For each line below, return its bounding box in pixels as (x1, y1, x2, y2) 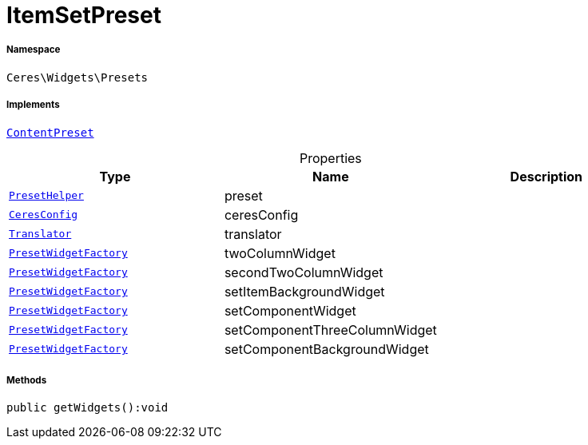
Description (510, 168, 583, 185)
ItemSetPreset (6, 2, 161, 29)
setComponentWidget (224, 302, 356, 319)
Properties (299, 149, 362, 166)
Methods (6, 374, 47, 386)
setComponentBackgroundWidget (224, 340, 429, 357)
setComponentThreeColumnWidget (224, 321, 437, 338)
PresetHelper (9, 189, 84, 202)
